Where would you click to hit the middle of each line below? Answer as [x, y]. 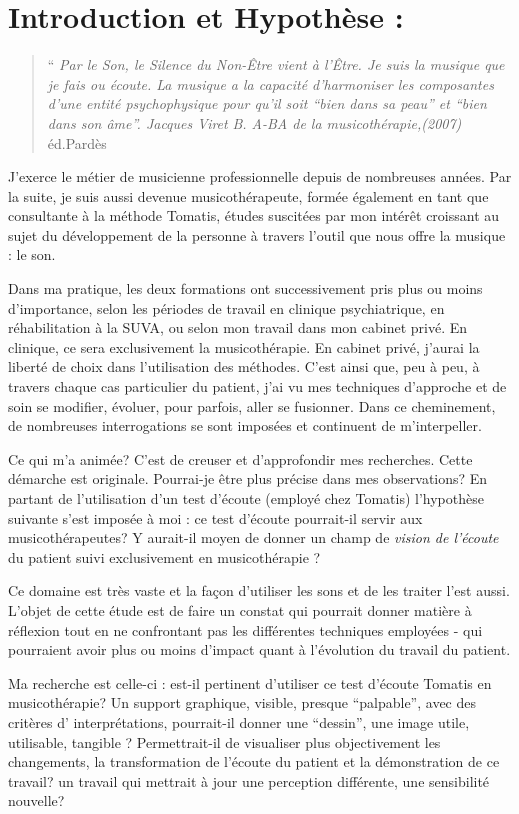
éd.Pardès [77, 142]
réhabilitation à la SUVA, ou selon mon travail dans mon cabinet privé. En [238, 327]
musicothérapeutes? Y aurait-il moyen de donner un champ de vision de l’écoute [253, 537]
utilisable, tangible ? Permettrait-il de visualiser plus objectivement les [224, 741]
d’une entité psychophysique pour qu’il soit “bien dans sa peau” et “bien [267, 103]
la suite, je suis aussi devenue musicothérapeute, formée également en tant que [248, 195]
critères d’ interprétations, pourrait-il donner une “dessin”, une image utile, [239, 721]
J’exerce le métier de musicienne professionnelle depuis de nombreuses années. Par [260, 176]
